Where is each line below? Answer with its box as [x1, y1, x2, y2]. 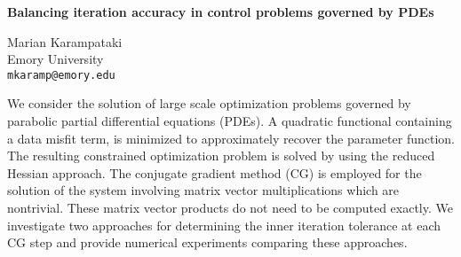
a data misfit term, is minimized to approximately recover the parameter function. [7, 128, 455, 147]
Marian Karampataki [7, 32, 123, 51]
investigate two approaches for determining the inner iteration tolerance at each [7, 215, 441, 234]
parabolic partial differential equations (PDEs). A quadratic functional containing [7, 112, 452, 130]
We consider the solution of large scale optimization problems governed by [7, 94, 411, 113]
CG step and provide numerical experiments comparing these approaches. [7, 233, 408, 252]
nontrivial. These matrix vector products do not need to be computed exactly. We [7, 199, 453, 216]
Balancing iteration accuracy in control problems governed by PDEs [7, 3, 434, 20]
